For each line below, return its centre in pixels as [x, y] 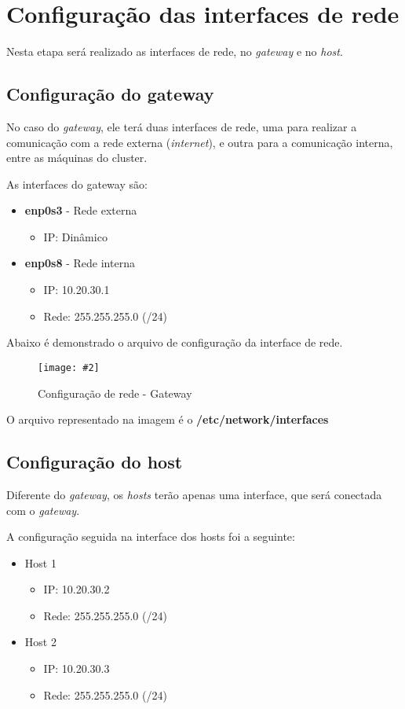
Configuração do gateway [110, 94]
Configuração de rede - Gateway [115, 393]
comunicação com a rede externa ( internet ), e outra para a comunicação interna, [200, 142]
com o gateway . [43, 510]
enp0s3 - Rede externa [81, 210]
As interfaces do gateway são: [77, 184]
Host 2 [40, 642]
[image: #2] [69, 367]
